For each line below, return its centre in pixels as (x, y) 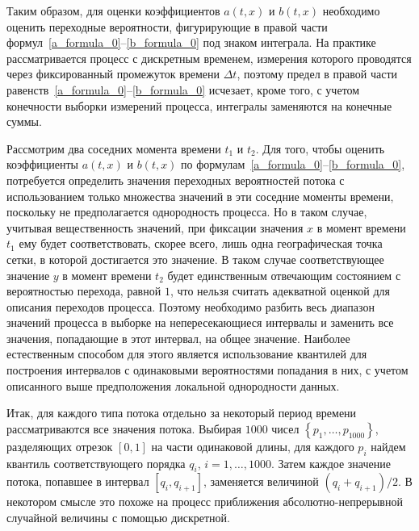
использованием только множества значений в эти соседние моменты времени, (200, 196)
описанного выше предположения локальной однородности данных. (173, 385)
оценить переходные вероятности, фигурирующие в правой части (167, 26)
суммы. (24, 121)
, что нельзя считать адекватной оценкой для (280, 291)
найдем (388, 446)
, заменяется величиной (261, 481)
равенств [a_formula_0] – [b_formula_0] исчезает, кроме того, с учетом (183, 89)
